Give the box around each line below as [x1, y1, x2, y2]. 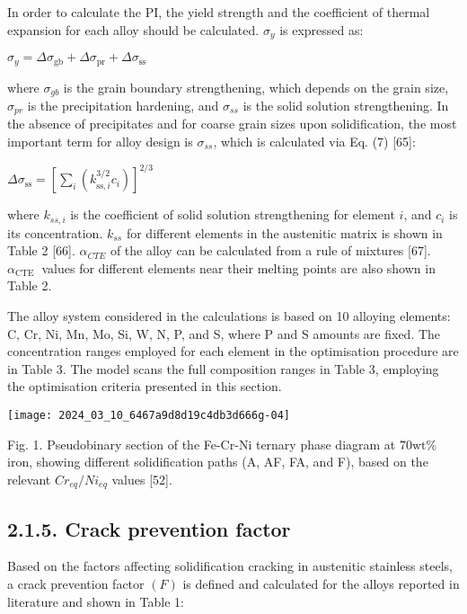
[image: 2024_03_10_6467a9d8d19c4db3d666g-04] [7, 408, 290, 422]
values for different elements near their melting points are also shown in [41, 258, 436, 277]
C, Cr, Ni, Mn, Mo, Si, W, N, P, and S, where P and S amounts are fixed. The [7, 324, 441, 343]
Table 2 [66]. [7, 241, 75, 260]
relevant [7, 469, 51, 488]
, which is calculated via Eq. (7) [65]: [213, 132, 416, 150]
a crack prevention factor [7, 574, 145, 592]
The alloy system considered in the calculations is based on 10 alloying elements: [7, 306, 451, 325]
